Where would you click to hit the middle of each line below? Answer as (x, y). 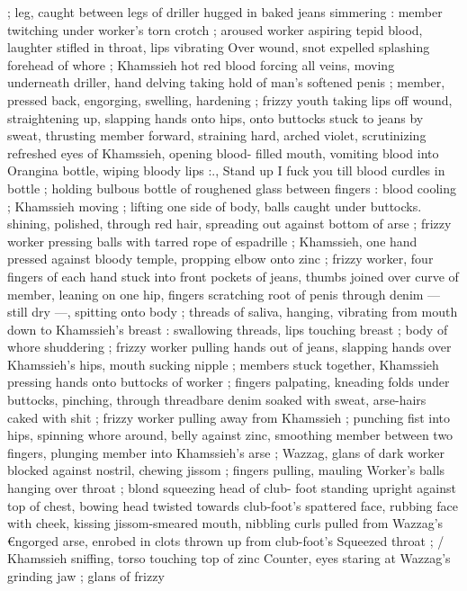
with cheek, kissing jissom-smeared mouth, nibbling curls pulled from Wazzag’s (225, 523)
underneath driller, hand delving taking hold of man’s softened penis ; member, (226, 82)
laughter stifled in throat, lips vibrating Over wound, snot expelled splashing (219, 47)
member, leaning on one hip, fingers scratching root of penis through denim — (224, 294)
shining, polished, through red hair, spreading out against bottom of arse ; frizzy (229, 224)
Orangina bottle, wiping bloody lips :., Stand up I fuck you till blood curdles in (226, 170)
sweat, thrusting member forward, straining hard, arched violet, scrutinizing (217, 135)
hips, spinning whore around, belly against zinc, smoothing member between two (230, 435)
